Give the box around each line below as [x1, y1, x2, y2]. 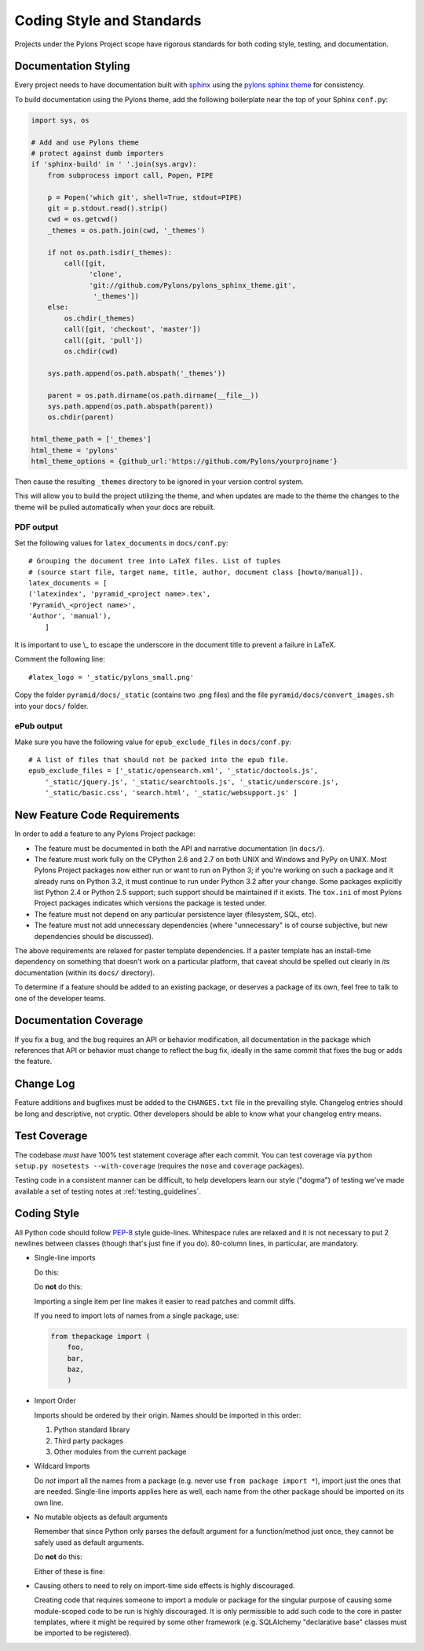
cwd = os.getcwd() [47, 215, 119, 224]
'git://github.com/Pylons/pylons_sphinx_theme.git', [89, 281, 297, 290]
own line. [34, 1498, 64, 1507]
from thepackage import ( [50, 1332, 151, 1341]
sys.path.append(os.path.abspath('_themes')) [47, 369, 226, 377]
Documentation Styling [14, 60, 130, 73]
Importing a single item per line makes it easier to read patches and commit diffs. [34, 1297, 296, 1306]
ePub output [14, 721, 63, 732]
